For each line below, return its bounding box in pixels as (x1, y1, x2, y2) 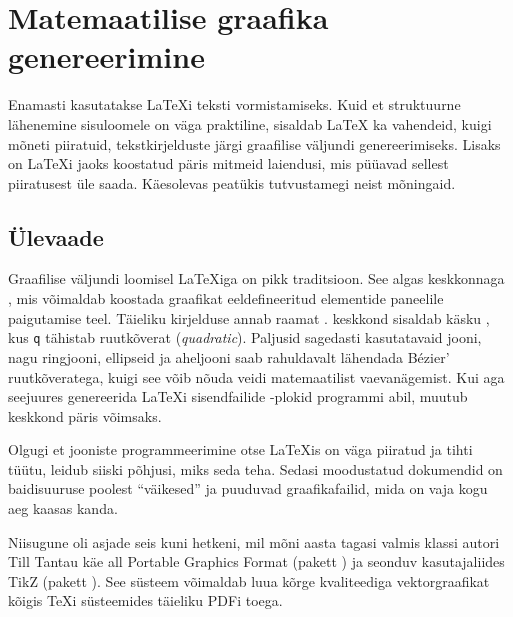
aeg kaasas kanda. (8, 498, 118, 519)
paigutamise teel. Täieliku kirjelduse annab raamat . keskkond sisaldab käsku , (8, 307, 490, 328)
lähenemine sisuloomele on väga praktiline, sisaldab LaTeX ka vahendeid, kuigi (8, 113, 492, 134)
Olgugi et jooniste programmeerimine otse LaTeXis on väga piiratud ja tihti (8, 439, 473, 460)
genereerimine (8, 36, 205, 77)
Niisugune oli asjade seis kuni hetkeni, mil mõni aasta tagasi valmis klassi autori (8, 531, 500, 552)
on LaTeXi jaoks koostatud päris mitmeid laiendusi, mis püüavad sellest (8, 153, 449, 174)
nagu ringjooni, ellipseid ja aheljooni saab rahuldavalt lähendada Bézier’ (8, 346, 450, 367)
